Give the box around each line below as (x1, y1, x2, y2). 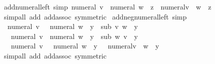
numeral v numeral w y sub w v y (10, 30, 138, 41)
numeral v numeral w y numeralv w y (10, 40, 159, 51)
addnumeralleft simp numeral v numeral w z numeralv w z (3, 1, 211, 11)
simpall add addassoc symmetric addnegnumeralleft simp (3, 11, 187, 21)
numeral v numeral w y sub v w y (7, 21, 138, 31)
